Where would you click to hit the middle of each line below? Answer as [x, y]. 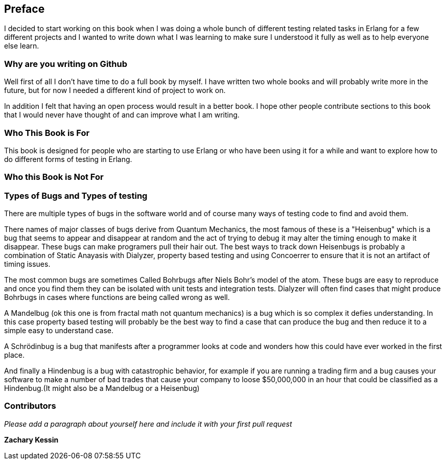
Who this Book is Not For [54, 177]
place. [15, 355]
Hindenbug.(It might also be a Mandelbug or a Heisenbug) [102, 388]
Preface [25, 9]
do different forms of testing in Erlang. [68, 159]
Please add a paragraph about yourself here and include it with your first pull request [148, 424]
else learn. [22, 46]
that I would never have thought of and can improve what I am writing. [122, 115]
